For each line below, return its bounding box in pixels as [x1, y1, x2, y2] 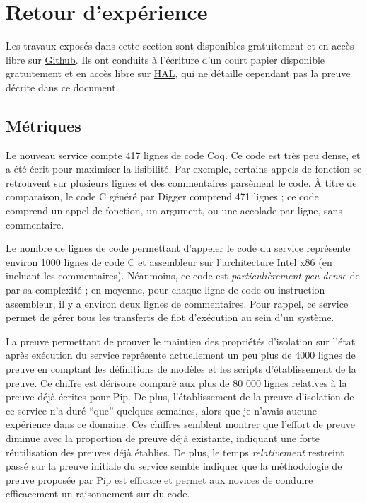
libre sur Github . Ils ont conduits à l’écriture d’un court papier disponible [6, 52, 325, 67]
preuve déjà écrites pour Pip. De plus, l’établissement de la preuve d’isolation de [6, 389, 354, 404]
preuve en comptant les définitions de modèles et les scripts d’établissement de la [6, 362, 356, 376]
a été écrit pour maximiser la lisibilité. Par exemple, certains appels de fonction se [6, 161, 362, 176]
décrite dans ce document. [6, 79, 119, 94]
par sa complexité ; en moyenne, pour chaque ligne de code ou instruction [6, 282, 325, 297]
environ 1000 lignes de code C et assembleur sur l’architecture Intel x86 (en [6, 254, 332, 269]
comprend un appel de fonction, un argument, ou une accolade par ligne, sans [6, 203, 342, 218]
